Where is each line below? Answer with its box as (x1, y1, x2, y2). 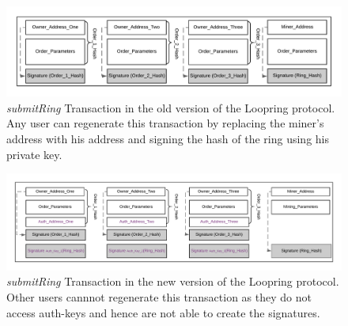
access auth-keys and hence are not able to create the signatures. (6, 304, 320, 320)
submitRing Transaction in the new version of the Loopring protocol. (6, 273, 339, 290)
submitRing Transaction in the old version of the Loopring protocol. (6, 99, 335, 116)
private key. (6, 146, 62, 162)
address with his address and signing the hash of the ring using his (6, 131, 330, 147)
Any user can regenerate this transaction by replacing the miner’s (6, 115, 324, 131)
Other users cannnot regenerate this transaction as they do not (6, 289, 312, 305)
